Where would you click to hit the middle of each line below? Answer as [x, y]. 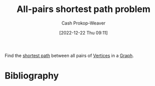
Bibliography [32, 76]
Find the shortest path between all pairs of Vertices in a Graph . [69, 55]
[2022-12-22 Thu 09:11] [83, 32]
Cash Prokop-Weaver [83, 23]
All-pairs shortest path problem [83, 9]
